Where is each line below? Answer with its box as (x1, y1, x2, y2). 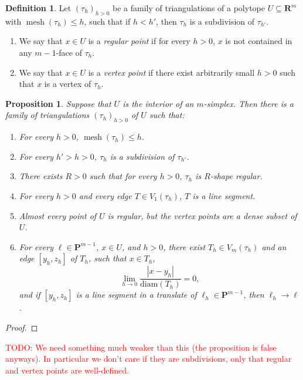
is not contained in (225, 35, 292, 47)
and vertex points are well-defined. (5, 364, 129, 376)
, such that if (84, 15, 131, 27)
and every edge (79, 189, 132, 201)
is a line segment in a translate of (76, 288, 197, 301)
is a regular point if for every (88, 35, 190, 47)
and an (261, 240, 287, 253)
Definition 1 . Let (5, 2, 72, 14)
